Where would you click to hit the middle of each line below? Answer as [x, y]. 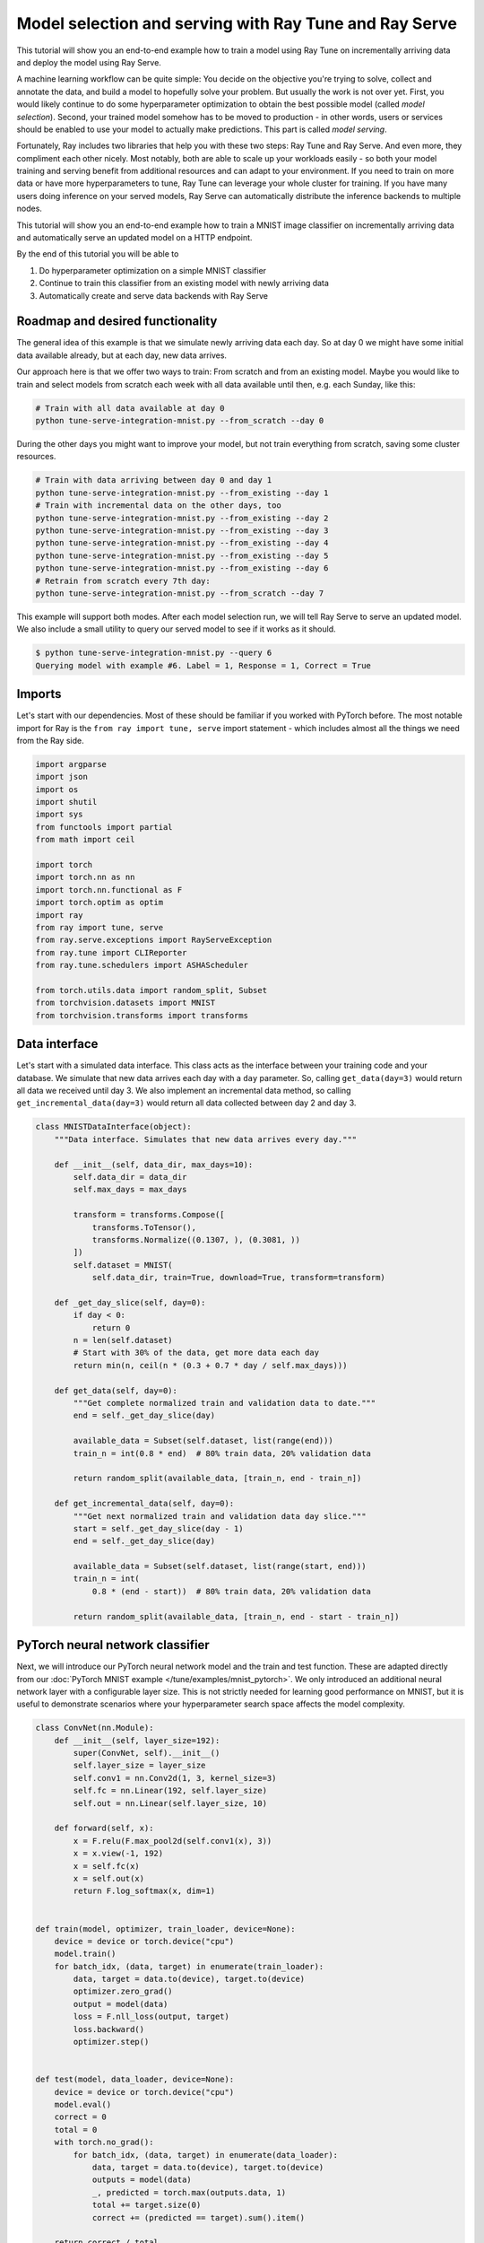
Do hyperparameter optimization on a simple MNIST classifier [153, 270]
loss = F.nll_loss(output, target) [151, 2017]
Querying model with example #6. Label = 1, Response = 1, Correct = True [203, 665]
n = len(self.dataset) [123, 1340]
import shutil [66, 802]
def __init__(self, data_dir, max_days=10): [154, 1165]
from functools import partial [104, 827]
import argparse [71, 764]
